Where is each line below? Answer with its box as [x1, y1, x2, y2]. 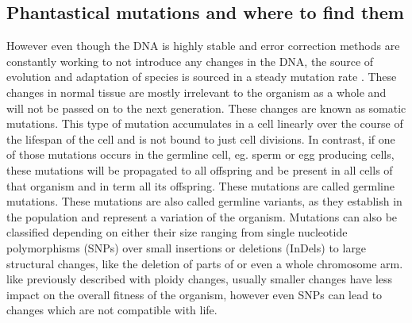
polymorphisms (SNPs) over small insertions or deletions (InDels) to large [6, 239, 367, 256]
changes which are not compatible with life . [6, 302, 218, 318]
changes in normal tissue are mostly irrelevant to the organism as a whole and [6, 83, 387, 100]
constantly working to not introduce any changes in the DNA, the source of [6, 52, 374, 69]
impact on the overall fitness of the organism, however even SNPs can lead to [6, 286, 383, 302]
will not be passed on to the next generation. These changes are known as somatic [6, 99, 406, 116]
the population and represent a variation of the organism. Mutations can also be [6, 208, 398, 225]
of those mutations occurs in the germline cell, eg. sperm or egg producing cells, [6, 146, 395, 163]
